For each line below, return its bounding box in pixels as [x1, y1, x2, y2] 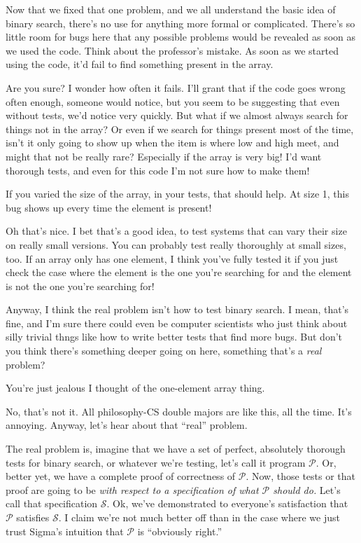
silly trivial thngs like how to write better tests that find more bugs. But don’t [6, 329, 343, 344]
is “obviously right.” [137, 523, 222, 538]
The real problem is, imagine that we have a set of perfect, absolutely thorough [6, 441, 346, 456]
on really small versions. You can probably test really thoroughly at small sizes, [6, 237, 346, 252]
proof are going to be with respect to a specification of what [6, 482, 259, 497]
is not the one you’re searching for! [6, 278, 155, 293]
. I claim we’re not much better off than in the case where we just [58, 510, 340, 524]
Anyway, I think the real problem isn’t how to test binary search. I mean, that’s [6, 302, 349, 317]
